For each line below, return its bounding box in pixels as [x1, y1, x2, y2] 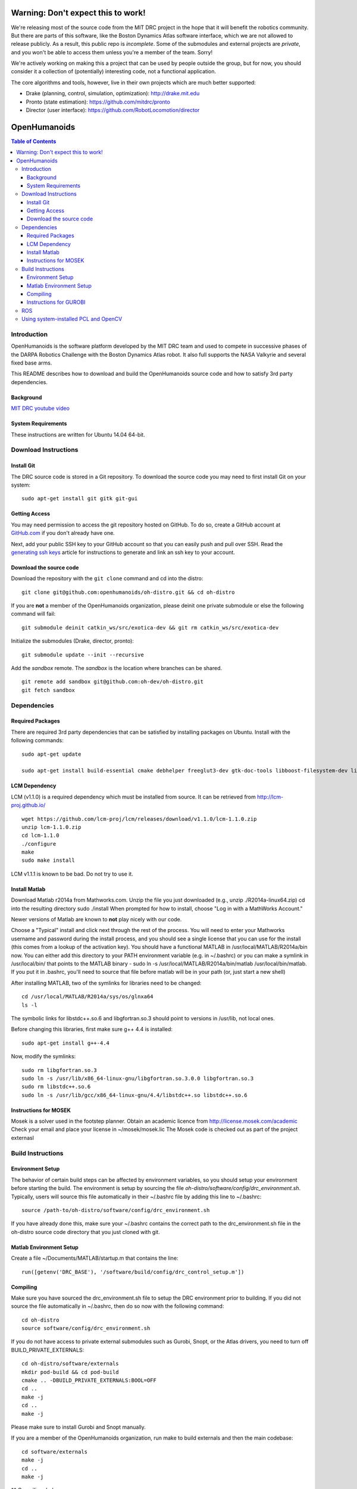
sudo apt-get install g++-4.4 [21, 1039, 110, 1046]
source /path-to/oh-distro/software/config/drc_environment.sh [21, 1207, 210, 1213]
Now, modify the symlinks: [11, 1053, 76, 1060]
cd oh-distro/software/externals [21, 1360, 119, 1367]
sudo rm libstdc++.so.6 [21, 1083, 91, 1090]
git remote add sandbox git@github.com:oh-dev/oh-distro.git [21, 678, 203, 685]
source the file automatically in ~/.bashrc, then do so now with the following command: [11, 1303, 224, 1310]
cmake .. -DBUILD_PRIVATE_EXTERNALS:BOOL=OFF [21, 1377, 157, 1384]
